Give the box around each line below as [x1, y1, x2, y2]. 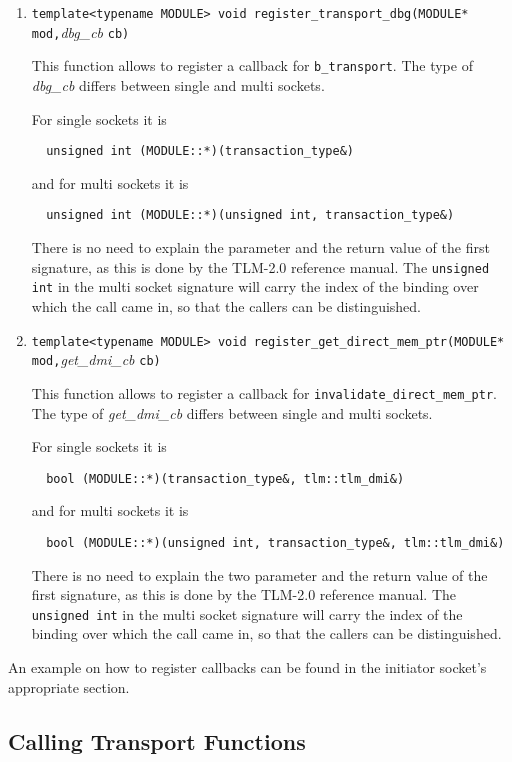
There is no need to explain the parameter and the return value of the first [31, 237, 490, 258]
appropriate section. [8, 676, 130, 697]
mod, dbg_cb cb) [31, 21, 130, 42]
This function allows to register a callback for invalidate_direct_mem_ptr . [31, 382, 497, 403]
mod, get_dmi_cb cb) [31, 349, 161, 370]
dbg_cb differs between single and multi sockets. [31, 74, 325, 95]
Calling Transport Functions [8, 725, 306, 756]
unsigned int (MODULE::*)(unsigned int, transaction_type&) [46, 208, 455, 223]
